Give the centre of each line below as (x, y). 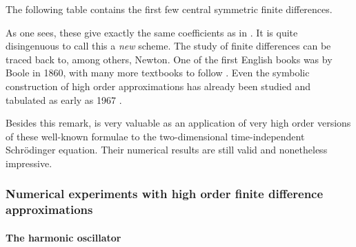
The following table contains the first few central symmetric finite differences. (169, 9)
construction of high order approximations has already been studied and (158, 86)
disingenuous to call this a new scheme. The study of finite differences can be (168, 46)
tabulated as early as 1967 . (64, 99)
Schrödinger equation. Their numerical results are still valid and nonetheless (167, 150)
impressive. (29, 163)
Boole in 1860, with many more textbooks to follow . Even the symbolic (158, 73)
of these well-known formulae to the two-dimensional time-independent (155, 136)
